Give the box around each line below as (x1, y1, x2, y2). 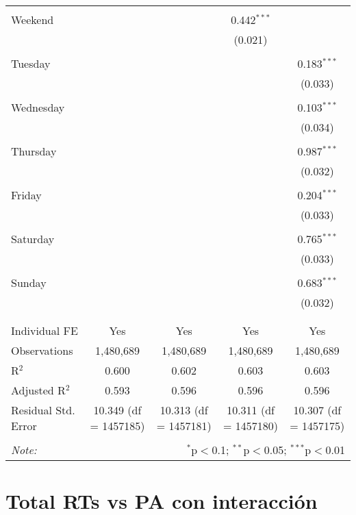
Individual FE (11, 323, 78, 338)
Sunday (11, 275, 47, 290)
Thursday (11, 143, 57, 159)
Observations (11, 342, 73, 358)
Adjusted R (11, 382, 66, 398)
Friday (11, 187, 42, 203)
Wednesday (11, 99, 65, 115)
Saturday (11, 231, 55, 247)
